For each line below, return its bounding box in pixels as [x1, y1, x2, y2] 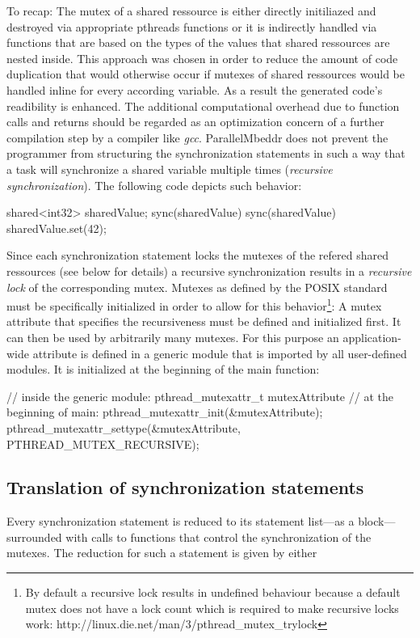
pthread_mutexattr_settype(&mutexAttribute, [6, 419, 241, 436]
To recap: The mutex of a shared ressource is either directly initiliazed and [6, 2, 376, 19]
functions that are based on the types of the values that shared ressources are [6, 34, 390, 51]
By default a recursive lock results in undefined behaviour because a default [25, 584, 401, 601]
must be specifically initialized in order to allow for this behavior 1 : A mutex [6, 295, 382, 314]
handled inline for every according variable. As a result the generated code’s [6, 81, 383, 98]
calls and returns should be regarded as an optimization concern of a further [6, 113, 384, 130]
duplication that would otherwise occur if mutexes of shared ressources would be [6, 65, 405, 82]
